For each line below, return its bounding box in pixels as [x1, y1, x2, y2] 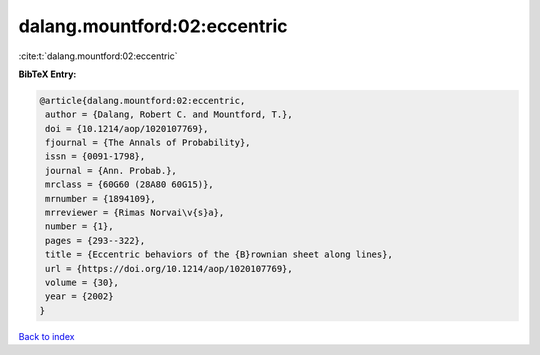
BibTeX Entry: [18, 68, 77, 80]
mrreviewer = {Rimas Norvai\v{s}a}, [45, 207, 225, 219]
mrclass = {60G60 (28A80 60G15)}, [45, 179, 214, 190]
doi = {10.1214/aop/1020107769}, [45, 123, 209, 134]
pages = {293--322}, [45, 235, 146, 246]
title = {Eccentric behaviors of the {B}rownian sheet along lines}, [45, 249, 394, 260]
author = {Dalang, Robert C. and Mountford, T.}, [45, 109, 294, 120]
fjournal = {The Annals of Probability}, [45, 137, 251, 149]
